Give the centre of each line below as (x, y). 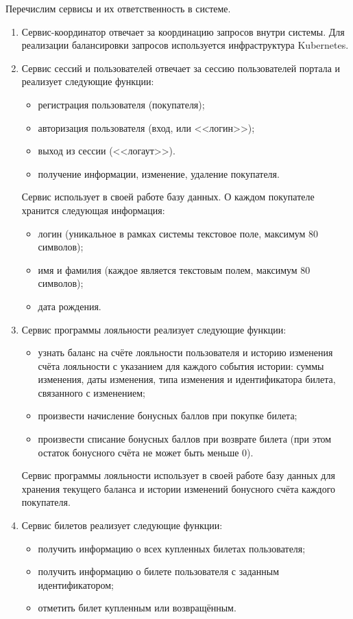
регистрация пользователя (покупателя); (121, 104)
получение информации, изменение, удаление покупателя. (159, 173)
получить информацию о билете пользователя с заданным (159, 571)
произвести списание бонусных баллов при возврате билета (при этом (185, 439)
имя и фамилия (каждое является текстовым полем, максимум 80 (174, 269)
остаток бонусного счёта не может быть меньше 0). (146, 452)
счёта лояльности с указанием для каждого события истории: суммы (181, 365)
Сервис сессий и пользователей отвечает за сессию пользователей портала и (181, 68)
